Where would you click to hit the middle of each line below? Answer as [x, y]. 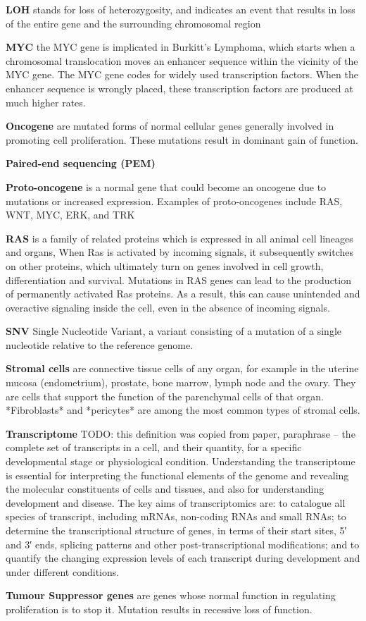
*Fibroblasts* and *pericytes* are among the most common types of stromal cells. [183, 410]
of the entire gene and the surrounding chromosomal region [133, 23]
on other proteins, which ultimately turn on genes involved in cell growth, [165, 265]
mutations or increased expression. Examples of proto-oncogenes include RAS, [174, 201]
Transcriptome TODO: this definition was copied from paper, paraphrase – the [181, 433]
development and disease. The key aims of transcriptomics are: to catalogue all [176, 502]
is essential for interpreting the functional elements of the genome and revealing [177, 475]
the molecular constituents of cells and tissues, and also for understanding [165, 489]
